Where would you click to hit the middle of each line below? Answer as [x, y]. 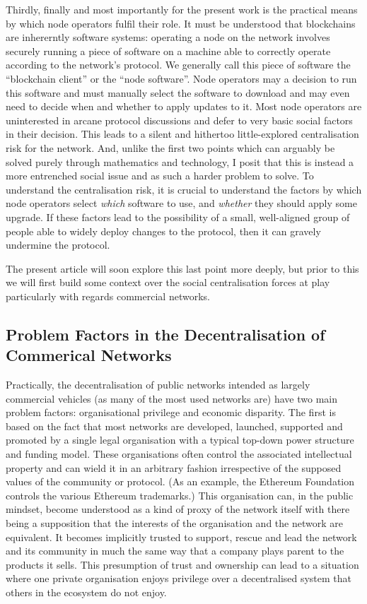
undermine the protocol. [58, 245]
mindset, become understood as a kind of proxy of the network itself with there [178, 509]
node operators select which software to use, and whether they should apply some [181, 203]
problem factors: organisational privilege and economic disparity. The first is [171, 412]
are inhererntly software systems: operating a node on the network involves [168, 37]
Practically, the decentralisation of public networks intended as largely [158, 385]
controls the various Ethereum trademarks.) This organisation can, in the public [180, 495]
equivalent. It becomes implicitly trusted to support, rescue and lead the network [181, 537]
